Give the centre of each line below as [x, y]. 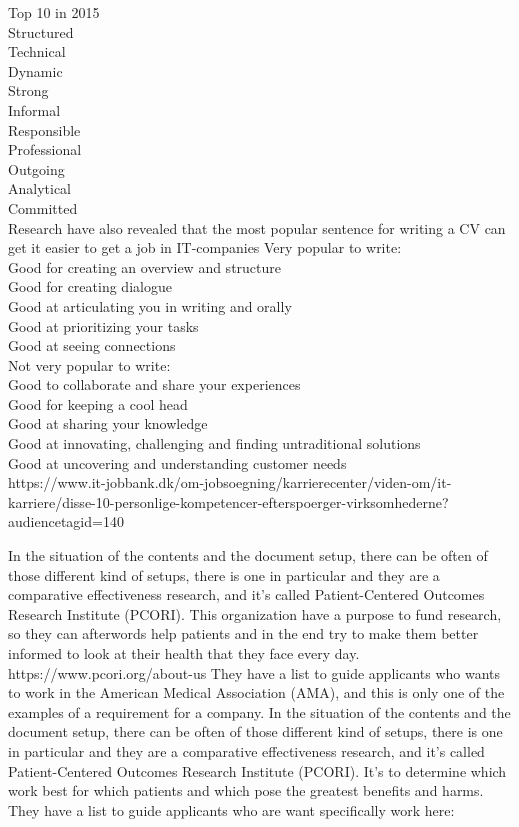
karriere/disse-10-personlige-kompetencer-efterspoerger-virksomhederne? [228, 501]
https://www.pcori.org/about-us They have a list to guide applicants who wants [254, 672]
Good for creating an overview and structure [144, 266]
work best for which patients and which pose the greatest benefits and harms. [246, 790]
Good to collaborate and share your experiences [154, 384]
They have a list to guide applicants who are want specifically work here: [231, 809]
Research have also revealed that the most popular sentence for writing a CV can [257, 227]
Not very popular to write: [89, 364]
